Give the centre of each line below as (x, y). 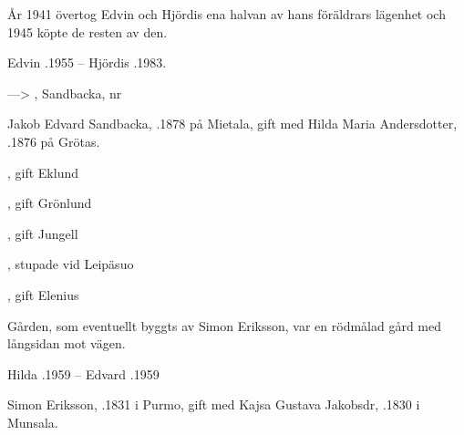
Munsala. (33, 422)
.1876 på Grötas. (54, 141)
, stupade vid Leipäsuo (71, 264)
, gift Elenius (43, 294)
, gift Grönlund (50, 203)
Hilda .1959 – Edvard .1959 (83, 373)
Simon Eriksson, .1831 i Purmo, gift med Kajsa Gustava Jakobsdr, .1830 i (214, 404)
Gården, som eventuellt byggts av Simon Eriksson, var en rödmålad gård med (225, 325)
